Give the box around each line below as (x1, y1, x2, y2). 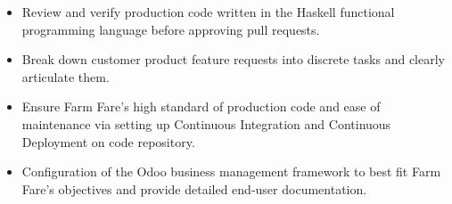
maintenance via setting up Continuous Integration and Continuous (21, 114, 391, 133)
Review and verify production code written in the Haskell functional (21, 3, 395, 20)
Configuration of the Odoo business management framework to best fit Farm (21, 162, 441, 181)
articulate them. (21, 67, 110, 86)
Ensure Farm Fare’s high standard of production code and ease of (21, 97, 381, 116)
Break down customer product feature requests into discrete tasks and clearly (21, 50, 445, 69)
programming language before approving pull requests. (21, 20, 320, 38)
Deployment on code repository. (21, 132, 195, 151)
